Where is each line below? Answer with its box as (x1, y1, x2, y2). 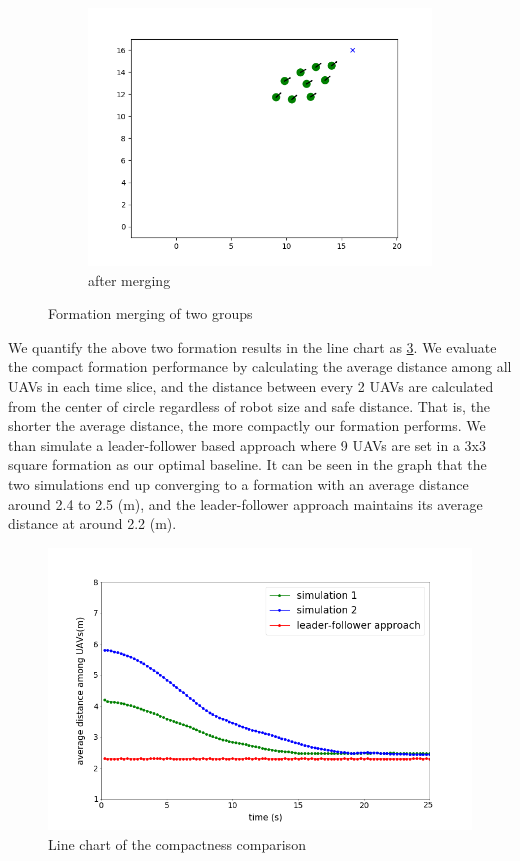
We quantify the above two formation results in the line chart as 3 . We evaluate (8, 336, 497, 357)
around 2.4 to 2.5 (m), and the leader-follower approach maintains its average (8, 493, 483, 514)
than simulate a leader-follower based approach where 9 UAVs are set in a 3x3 (8, 434, 487, 455)
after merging (88, 269, 171, 290)
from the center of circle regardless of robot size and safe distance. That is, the (8, 395, 491, 416)
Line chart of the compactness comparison (48, 833, 306, 854)
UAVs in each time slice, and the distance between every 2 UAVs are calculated (8, 375, 494, 396)
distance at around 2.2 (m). (8, 513, 177, 534)
